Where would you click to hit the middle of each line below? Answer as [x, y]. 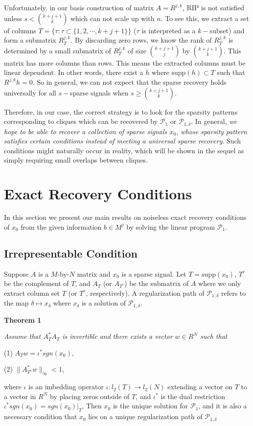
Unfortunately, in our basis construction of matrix [79, 7]
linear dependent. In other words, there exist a [74, 72]
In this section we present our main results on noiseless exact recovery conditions [125, 217]
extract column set [32, 293]
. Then [92, 406]
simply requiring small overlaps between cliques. [76, 160]
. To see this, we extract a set [205, 18]
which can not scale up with [112, 18]
